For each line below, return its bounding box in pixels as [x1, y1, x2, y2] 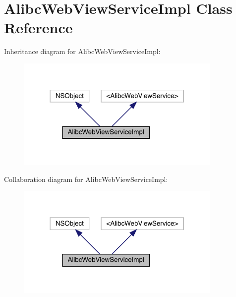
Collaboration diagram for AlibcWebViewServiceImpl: [4, 174, 168, 184]
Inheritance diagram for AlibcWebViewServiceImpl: [4, 46, 161, 57]
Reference [4, 17, 73, 38]
